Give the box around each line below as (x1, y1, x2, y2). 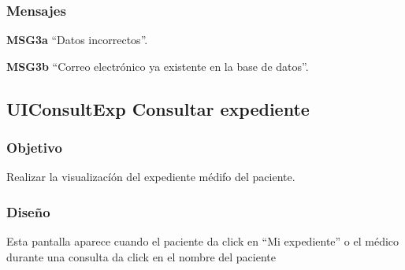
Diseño (6, 202, 50, 221)
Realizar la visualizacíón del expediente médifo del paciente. (6, 168, 295, 185)
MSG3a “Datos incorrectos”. (6, 31, 148, 48)
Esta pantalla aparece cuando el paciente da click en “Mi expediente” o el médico (6, 233, 399, 250)
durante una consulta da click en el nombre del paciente (6, 248, 276, 264)
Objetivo (6, 138, 62, 157)
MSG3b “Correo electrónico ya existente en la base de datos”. (6, 57, 309, 74)
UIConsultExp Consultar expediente (6, 96, 310, 120)
